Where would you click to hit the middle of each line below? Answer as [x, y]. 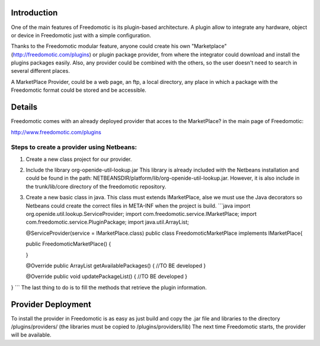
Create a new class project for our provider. [79, 159]
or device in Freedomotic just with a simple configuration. [81, 35]
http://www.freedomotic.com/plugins [56, 132]
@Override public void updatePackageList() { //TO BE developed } [107, 277]
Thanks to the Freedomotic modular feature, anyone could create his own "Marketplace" [119, 46]
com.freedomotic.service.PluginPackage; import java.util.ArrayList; [108, 222]
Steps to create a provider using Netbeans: [74, 147]
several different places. [41, 71]
